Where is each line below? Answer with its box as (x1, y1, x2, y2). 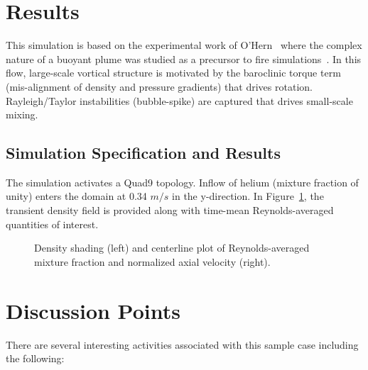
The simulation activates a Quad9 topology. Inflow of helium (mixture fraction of (6, 174, 359, 189)
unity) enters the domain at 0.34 (6, 189, 147, 203)
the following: (6, 351, 65, 366)
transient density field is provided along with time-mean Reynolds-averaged (6, 203, 334, 218)
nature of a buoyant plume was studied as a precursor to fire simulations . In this (6, 51, 362, 66)
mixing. (6, 107, 38, 122)
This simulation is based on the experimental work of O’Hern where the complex (6, 38, 362, 52)
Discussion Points (6, 296, 180, 325)
